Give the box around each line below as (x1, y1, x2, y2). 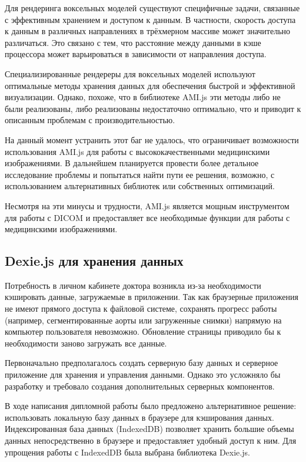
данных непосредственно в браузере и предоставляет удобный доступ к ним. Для (5, 434, 297, 447)
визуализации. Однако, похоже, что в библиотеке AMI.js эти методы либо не (5, 91, 281, 103)
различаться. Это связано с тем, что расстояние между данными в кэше (5, 36, 261, 48)
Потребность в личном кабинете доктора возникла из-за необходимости (5, 279, 261, 291)
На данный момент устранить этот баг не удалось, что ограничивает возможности (5, 133, 299, 146)
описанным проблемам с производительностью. (5, 114, 175, 126)
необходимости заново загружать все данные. (5, 336, 167, 349)
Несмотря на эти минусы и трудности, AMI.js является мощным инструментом (5, 199, 290, 212)
